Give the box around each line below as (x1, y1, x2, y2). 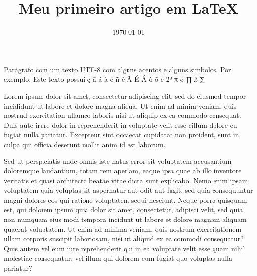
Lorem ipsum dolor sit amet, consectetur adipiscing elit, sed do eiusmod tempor (4, 90, 246, 101)
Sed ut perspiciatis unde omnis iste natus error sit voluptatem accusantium (4, 156, 232, 166)
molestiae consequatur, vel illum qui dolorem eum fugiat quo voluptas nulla (4, 253, 232, 263)
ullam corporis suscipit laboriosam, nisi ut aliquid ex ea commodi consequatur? (4, 233, 244, 244)
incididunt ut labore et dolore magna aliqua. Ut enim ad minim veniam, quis (4, 100, 237, 110)
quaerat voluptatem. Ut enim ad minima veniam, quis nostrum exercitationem (4, 223, 242, 234)
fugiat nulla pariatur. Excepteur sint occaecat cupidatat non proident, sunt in (4, 129, 239, 140)
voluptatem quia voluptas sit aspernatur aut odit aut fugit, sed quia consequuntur (4, 185, 253, 195)
